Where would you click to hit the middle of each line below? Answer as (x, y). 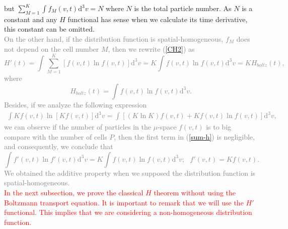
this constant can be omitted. (49, 29)
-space (167, 127)
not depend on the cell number (52, 48)
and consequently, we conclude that (59, 146)
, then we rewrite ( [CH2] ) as (151, 48)
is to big (219, 127)
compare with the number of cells (56, 136)
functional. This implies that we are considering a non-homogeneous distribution (128, 212)
